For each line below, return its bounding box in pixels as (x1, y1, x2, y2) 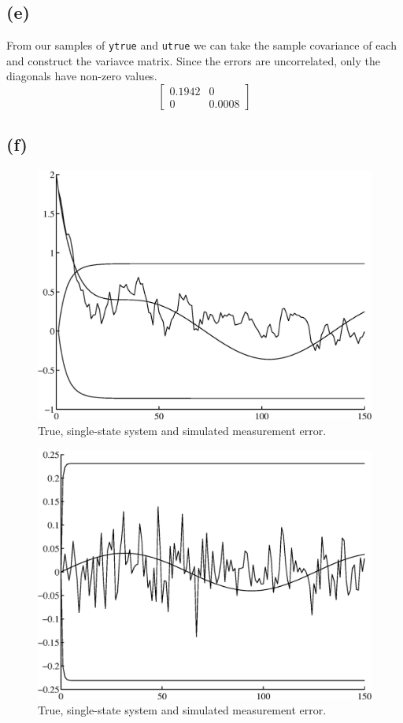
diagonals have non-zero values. (6, 68, 157, 84)
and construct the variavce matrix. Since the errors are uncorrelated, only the (6, 52, 380, 68)
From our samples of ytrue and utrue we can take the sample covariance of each (6, 37, 397, 53)
